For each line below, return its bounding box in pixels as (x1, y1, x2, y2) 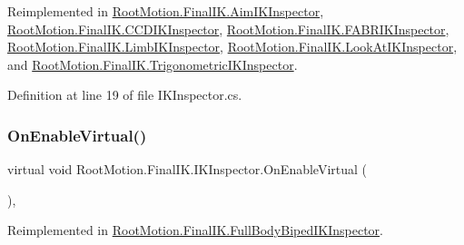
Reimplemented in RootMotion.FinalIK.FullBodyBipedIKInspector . (7, 220, 383, 240)
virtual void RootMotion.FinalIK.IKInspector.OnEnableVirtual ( (7, 160, 368, 179)
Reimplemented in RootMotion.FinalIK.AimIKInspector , (7, 2, 324, 20)
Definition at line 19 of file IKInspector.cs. (7, 85, 242, 104)
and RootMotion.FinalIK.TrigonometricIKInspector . (7, 54, 298, 73)
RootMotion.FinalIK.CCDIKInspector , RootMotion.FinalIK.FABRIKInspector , (7, 19, 449, 38)
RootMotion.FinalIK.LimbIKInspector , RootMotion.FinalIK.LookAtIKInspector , (7, 37, 458, 56)
